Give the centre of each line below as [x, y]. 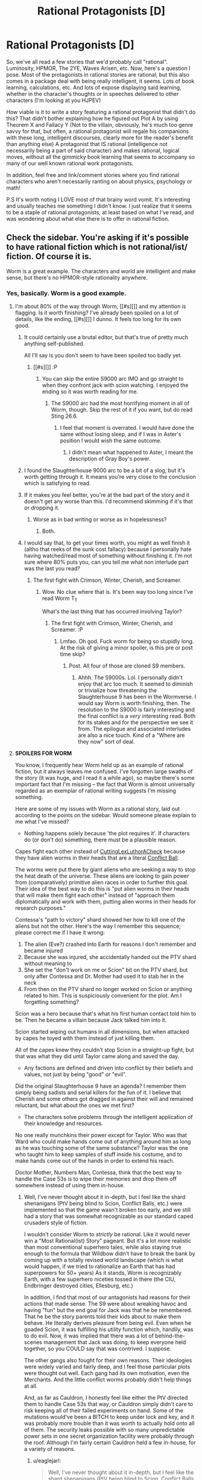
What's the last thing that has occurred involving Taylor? [112, 611]
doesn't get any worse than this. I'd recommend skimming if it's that [108, 502]
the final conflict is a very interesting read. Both [137, 716]
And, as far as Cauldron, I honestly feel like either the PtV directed [106, 1397]
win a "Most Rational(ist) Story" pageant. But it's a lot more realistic [108, 1240]
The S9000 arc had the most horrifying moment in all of [120, 403]
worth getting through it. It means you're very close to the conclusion [110, 477]
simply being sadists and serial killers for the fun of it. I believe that [98, 1092]
